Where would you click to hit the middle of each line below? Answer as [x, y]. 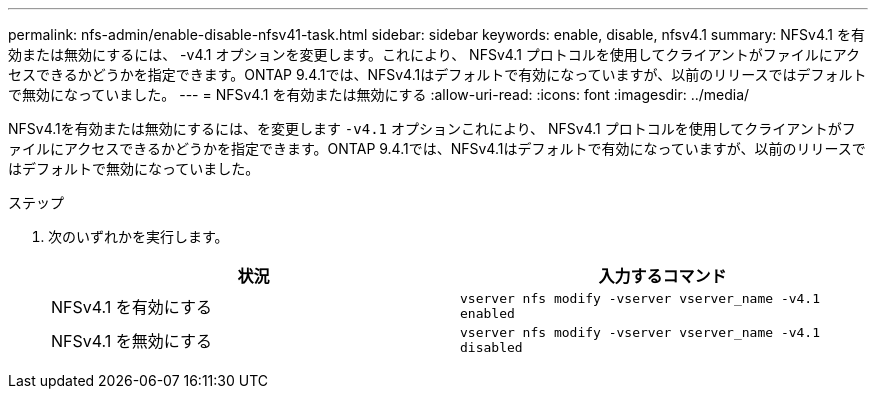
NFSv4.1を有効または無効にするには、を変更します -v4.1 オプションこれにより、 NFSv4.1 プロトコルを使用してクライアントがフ [432, 128]
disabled [491, 347]
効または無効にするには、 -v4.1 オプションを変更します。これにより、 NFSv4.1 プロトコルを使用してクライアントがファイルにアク [434, 54]
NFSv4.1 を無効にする [131, 341]
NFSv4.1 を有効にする [131, 307]
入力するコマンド [662, 276]
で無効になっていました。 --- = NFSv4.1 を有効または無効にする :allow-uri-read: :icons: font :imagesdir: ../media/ [379, 94]
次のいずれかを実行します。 [138, 236]
